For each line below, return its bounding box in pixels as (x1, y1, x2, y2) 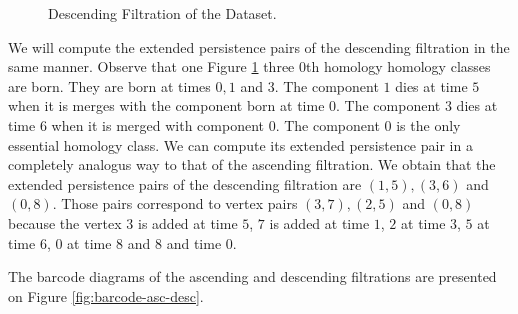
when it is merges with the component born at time (8, 95, 325, 116)
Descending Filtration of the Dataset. (48, 3, 277, 23)
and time (166, 232, 222, 253)
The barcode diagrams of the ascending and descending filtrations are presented (8, 266, 497, 287)
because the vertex (8, 212, 122, 233)
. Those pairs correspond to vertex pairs (52, 193, 298, 214)
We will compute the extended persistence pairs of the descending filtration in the (8, 36, 510, 57)
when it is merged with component (51, 114, 264, 135)
